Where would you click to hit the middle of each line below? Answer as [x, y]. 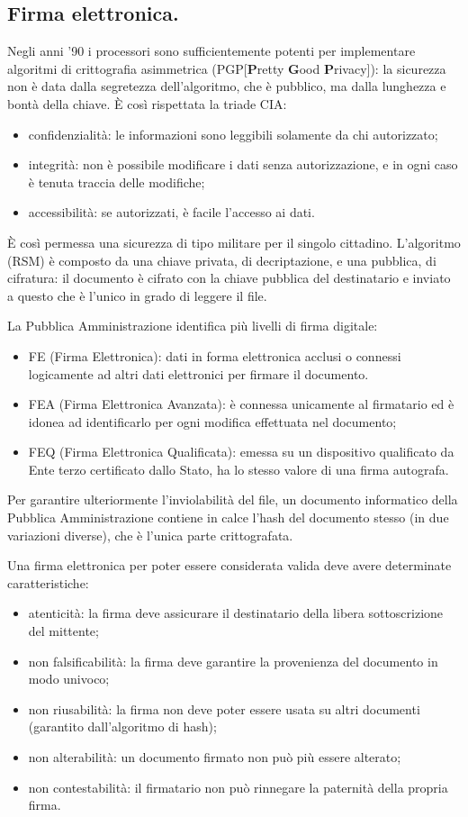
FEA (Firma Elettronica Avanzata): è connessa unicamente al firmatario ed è [241, 404]
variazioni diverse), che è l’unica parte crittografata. [150, 535]
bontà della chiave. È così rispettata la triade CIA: [147, 103]
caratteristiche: [48, 582]
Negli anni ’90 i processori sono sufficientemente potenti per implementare [211, 51]
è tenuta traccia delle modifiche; [117, 182]
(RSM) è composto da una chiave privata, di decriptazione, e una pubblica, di [222, 260]
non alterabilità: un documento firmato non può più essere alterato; [215, 757]
